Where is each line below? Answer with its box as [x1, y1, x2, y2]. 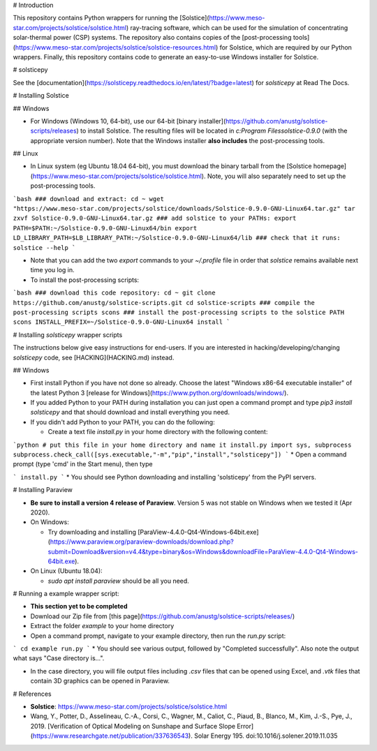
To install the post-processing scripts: [30, 276, 140, 284]
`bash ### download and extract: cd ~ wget [13, 195, 164, 202]
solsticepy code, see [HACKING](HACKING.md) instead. [13, 353, 175, 362]
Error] [237, 722, 254, 730]
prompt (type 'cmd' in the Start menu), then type [13, 460, 153, 468]
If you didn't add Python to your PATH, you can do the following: [30, 417, 216, 426]
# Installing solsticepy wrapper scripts [13, 330, 123, 339]
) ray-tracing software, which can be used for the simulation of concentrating [126, 23, 348, 31]
